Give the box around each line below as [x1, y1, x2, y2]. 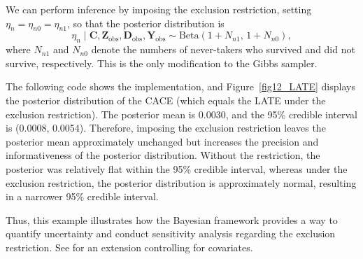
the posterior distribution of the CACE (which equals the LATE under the [6, 92, 326, 107]
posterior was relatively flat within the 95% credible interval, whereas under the [6, 161, 348, 176]
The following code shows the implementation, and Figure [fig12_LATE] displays [6, 79, 355, 94]
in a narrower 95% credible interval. [6, 189, 159, 204]
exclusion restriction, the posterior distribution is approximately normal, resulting [6, 175, 357, 190]
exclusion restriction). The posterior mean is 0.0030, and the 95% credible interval [6, 106, 357, 121]
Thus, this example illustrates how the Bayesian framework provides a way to [6, 212, 338, 227]
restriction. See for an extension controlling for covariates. [6, 239, 253, 254]
